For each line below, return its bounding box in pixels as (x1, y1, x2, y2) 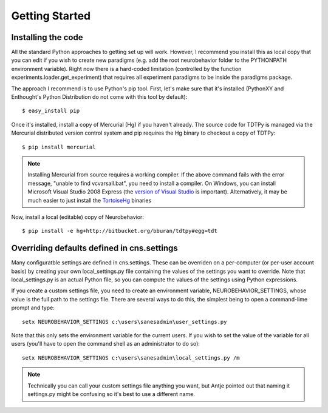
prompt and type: (11, 304, 55, 312)
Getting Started (11, 9, 91, 22)
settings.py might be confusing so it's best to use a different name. (27, 390, 196, 397)
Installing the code (11, 32, 83, 42)
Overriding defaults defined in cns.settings (11, 243, 179, 254)
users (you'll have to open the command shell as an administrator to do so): (11, 340, 200, 348)
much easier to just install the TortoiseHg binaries (27, 196, 152, 204)
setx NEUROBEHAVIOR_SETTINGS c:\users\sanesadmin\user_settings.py (22, 318, 227, 325)
